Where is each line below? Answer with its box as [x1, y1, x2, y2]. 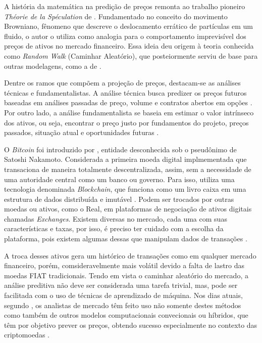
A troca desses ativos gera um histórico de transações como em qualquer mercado [4, 250, 256, 261]
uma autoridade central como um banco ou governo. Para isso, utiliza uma [4, 174, 235, 184]
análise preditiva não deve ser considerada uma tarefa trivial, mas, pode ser [4, 280, 238, 290]
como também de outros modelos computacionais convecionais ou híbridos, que [4, 310, 248, 320]
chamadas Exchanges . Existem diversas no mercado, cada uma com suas [4, 213, 227, 224]
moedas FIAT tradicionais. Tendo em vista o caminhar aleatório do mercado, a [4, 270, 248, 280]
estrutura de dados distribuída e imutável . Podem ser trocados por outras [4, 193, 234, 204]
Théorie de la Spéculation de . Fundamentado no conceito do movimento [4, 11, 228, 21]
